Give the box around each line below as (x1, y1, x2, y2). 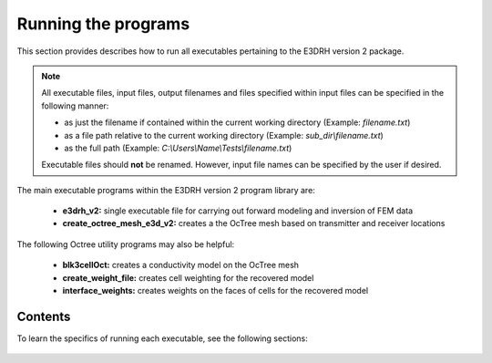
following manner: (41, 100, 109, 111)
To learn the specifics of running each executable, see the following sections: (16, 333, 309, 344)
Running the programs (16, 14, 190, 34)
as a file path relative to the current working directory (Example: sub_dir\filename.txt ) (64, 130, 384, 140)
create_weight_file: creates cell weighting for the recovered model (62, 272, 314, 283)
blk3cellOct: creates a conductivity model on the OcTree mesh (62, 260, 300, 271)
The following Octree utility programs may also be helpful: (16, 238, 235, 250)
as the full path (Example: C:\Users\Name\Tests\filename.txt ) (64, 142, 292, 153)
